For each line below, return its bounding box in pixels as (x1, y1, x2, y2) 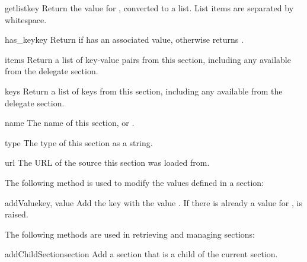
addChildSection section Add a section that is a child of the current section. (5, 248, 278, 260)
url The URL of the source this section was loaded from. (5, 156, 210, 169)
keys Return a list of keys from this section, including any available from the (5, 84, 283, 97)
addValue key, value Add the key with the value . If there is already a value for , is (5, 196, 302, 209)
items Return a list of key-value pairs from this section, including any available (5, 53, 291, 65)
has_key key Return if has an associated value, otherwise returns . (5, 33, 244, 46)
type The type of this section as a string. (5, 136, 153, 149)
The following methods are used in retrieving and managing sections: (5, 228, 255, 240)
